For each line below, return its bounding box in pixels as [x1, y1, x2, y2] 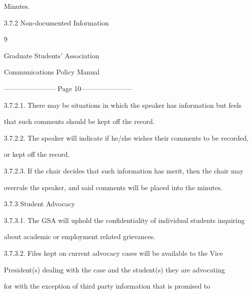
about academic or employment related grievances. [4, 231, 156, 242]
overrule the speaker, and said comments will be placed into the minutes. [4, 182, 223, 192]
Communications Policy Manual [4, 67, 100, 77]
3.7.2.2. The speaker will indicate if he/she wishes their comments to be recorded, [4, 132, 249, 143]
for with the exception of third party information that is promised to [4, 281, 210, 291]
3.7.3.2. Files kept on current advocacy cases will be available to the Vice [4, 247, 223, 258]
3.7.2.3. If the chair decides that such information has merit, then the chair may [4, 165, 244, 175]
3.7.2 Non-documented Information [4, 17, 109, 27]
